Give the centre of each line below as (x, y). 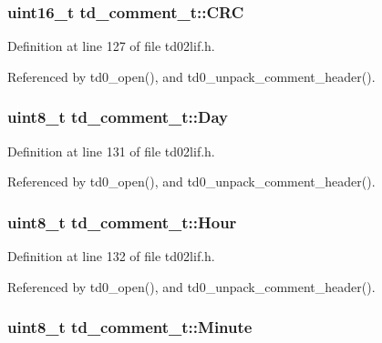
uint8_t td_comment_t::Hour (122, 222)
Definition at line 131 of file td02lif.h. (111, 151)
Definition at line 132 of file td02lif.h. (111, 256)
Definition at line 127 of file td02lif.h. (111, 46)
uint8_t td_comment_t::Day (118, 117)
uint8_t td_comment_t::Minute (130, 327)
